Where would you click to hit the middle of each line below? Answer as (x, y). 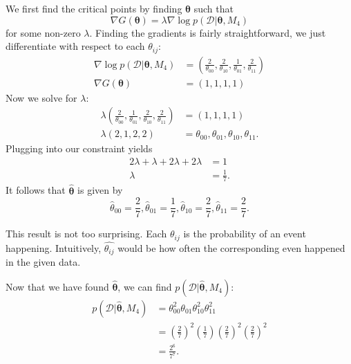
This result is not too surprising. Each (86, 234)
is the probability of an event (245, 234)
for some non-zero (43, 32)
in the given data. (43, 262)
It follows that (36, 190)
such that (214, 8)
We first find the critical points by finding (94, 8)
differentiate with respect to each (75, 46)
